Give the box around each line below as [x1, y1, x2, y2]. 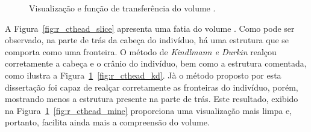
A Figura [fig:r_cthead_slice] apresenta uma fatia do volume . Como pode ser [5, 22, 295, 34]
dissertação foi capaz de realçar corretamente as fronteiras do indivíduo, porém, [5, 80, 298, 93]
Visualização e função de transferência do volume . [29, 2, 216, 14]
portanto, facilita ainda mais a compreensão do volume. [5, 116, 210, 128]
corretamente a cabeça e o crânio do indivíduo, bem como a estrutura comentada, [5, 57, 307, 70]
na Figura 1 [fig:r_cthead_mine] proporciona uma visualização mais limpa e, [5, 104, 292, 116]
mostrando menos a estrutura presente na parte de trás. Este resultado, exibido [5, 92, 298, 105]
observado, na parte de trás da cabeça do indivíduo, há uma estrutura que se [5, 34, 289, 46]
